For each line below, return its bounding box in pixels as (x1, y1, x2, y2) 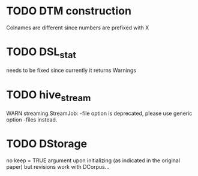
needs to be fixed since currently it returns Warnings (6, 67, 137, 74)
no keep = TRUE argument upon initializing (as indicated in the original (6, 157, 181, 164)
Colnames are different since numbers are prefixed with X (6, 24, 149, 31)
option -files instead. (6, 116, 58, 123)
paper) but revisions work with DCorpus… (6, 163, 110, 170)
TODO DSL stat (6, 45, 77, 60)
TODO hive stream (6, 88, 91, 104)
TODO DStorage (6, 137, 88, 151)
